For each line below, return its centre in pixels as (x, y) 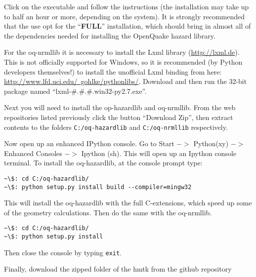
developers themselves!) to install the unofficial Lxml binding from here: (113, 71)
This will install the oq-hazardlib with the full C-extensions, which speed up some (128, 203)
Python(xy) (211, 143)
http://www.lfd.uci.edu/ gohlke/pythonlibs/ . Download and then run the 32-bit (126, 81)
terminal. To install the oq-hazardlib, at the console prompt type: (103, 163)
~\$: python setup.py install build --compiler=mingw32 (98, 187)
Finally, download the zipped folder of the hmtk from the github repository (118, 269)
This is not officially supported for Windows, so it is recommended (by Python (123, 61)
